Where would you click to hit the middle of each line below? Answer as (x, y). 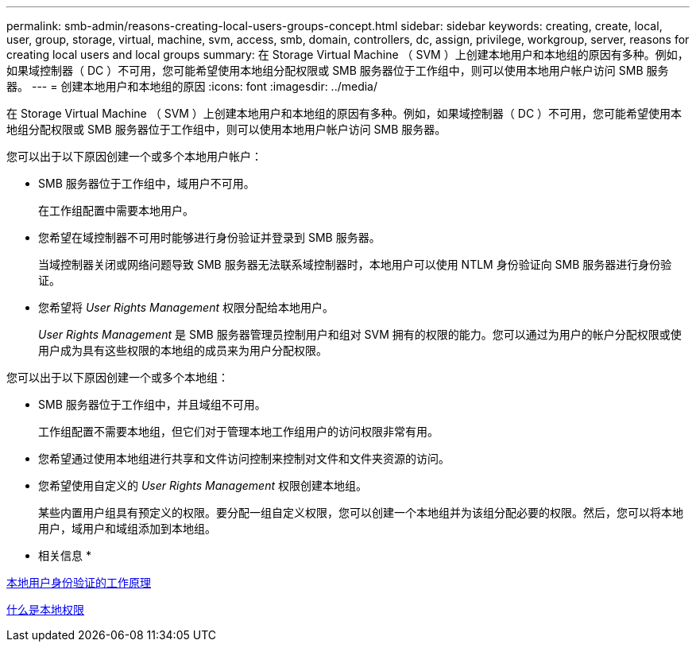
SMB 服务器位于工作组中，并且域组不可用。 (152, 404)
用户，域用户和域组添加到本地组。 (127, 528)
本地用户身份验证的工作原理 (79, 582)
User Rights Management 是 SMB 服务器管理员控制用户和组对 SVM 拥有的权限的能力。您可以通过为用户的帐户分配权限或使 (360, 334)
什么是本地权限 (45, 609)
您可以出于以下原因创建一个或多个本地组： (118, 377)
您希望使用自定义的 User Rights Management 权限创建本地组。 (203, 485)
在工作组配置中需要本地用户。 (116, 210)
